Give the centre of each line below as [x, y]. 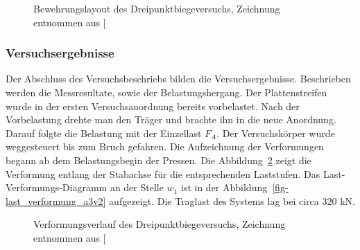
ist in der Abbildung [224, 187]
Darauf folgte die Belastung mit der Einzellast [104, 133]
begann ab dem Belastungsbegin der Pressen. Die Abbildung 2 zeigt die [158, 160]
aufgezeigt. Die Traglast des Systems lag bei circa [214, 200]
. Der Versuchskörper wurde [276, 133]
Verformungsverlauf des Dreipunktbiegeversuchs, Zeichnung [160, 224]
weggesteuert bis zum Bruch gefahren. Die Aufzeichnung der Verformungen [165, 146]
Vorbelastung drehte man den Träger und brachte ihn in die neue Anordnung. [171, 119]
